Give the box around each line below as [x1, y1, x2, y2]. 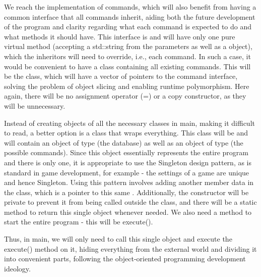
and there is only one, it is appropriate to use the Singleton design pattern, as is [4, 157, 252, 167]
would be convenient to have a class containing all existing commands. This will [4, 61, 251, 71]
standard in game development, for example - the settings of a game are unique [4, 167, 249, 177]
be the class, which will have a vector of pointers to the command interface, [4, 71, 238, 81]
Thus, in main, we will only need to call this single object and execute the [4, 234, 232, 244]
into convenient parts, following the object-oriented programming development [4, 253, 246, 264]
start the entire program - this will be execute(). [4, 216, 153, 227]
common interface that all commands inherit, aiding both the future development [4, 11, 255, 22]
